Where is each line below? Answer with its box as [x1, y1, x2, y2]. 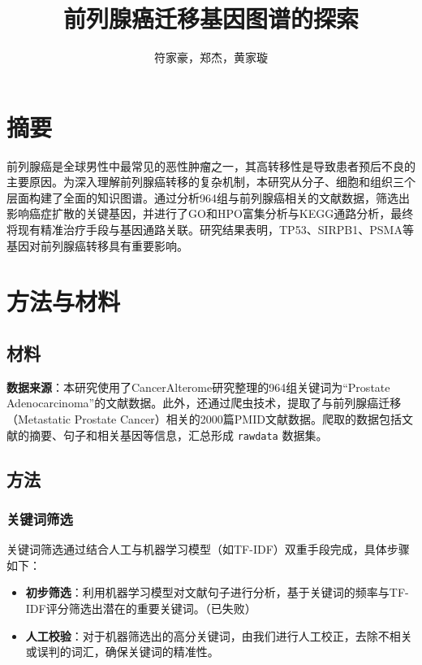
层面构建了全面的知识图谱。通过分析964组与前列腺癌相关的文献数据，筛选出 [6, 189, 410, 206]
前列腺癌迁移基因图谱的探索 [62, 2, 359, 35]
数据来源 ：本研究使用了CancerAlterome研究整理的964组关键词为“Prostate [6, 378, 390, 395]
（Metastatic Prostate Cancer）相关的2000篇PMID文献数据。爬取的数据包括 [6, 410, 402, 427]
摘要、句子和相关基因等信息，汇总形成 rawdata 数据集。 [28, 426, 328, 443]
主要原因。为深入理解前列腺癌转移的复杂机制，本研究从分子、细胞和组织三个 [6, 173, 416, 190]
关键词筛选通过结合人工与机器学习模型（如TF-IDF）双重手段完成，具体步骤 [6, 541, 410, 558]
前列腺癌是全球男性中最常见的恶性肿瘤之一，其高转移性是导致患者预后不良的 [6, 157, 416, 174]
